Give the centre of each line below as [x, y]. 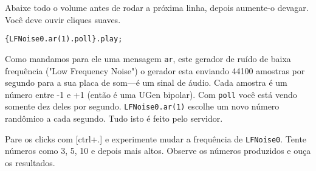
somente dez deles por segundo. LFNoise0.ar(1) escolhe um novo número [142, 106]
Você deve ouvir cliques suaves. [63, 19]
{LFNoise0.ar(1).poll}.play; [64, 39]
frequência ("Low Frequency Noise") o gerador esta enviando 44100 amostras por [155, 70]
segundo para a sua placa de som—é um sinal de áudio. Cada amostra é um [146, 82]
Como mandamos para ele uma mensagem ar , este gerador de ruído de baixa [148, 58]
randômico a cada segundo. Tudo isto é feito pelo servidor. [114, 118]
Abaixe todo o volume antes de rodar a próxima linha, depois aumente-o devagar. [157, 7]
